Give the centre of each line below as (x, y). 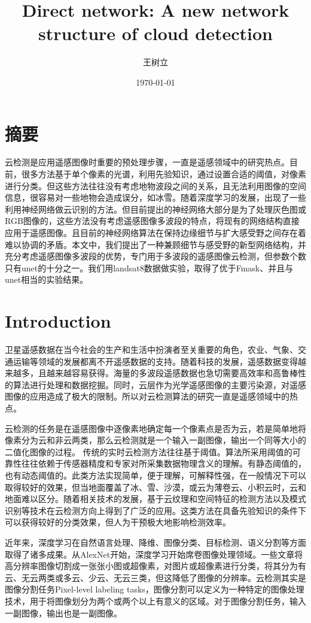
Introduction (58, 321)
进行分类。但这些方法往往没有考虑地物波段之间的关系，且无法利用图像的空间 (155, 185)
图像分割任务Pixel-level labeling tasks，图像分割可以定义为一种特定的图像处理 (155, 589)
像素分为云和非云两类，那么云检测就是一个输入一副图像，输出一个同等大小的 (155, 440)
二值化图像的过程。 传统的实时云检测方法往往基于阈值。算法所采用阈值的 (149, 451)
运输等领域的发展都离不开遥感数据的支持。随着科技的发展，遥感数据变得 (155, 361)
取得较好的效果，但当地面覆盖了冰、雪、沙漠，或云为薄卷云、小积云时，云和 (155, 487)
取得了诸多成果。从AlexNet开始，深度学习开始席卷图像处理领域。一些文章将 (154, 554)
